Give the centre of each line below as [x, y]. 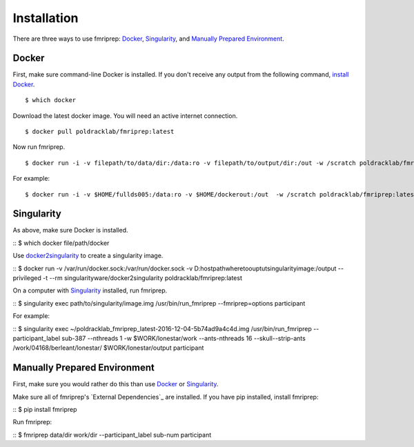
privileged [27, 278]
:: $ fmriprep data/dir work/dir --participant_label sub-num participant [112, 435]
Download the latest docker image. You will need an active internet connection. [125, 116]
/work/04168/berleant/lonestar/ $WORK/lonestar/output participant [108, 348]
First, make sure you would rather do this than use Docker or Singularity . [116, 384]
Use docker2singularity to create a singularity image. [88, 256]
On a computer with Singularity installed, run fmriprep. [90, 290]
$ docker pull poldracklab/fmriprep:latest [100, 132]
